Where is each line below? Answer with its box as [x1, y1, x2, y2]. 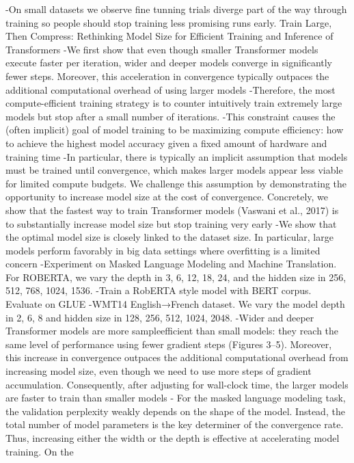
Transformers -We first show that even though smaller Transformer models [5, 42, 318, 56]
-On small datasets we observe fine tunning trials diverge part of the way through [5, 2, 347, 16]
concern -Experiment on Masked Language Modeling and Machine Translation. [5, 256, 337, 271]
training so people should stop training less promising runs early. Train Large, [5, 15, 332, 29]
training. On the [5, 444, 74, 458]
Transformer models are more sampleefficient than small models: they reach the [5, 323, 339, 338]
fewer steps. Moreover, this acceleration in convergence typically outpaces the [5, 68, 329, 83]
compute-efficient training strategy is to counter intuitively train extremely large [5, 96, 342, 110]
